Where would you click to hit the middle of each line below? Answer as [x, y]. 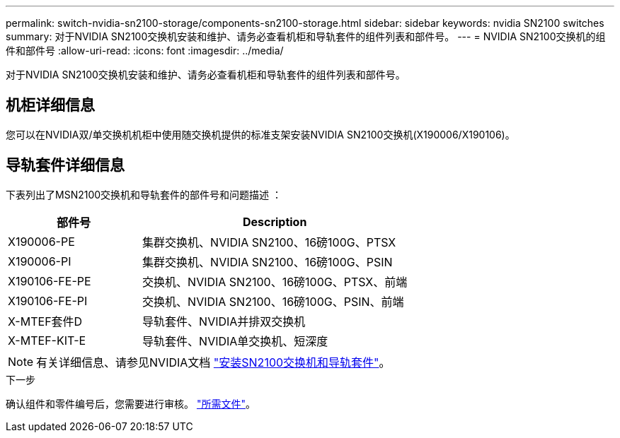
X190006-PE [41, 241]
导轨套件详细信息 [65, 165]
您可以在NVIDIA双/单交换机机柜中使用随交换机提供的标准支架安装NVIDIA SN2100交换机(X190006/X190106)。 [260, 134]
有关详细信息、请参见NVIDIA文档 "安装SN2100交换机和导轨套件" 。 [213, 362]
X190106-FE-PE [50, 281]
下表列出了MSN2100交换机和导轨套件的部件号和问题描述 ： [144, 194]
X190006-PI [40, 261]
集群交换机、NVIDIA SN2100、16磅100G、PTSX [269, 242]
